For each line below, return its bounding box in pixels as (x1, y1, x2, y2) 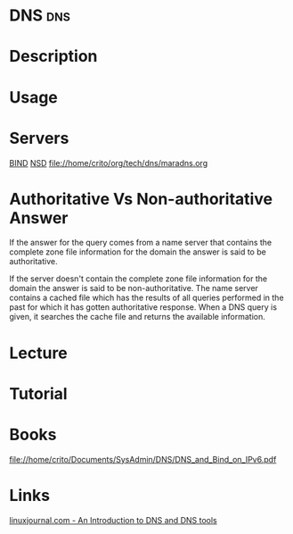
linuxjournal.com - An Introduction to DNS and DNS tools (9, 514, 217, 525)
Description (9, 46, 98, 67)
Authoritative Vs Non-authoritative (9, 188, 273, 209)
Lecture (9, 343, 69, 363)
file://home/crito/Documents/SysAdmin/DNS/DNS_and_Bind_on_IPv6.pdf (9, 454, 277, 464)
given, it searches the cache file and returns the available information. (9, 312, 265, 322)
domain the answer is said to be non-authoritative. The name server (9, 283, 258, 294)
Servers (9, 128, 69, 148)
